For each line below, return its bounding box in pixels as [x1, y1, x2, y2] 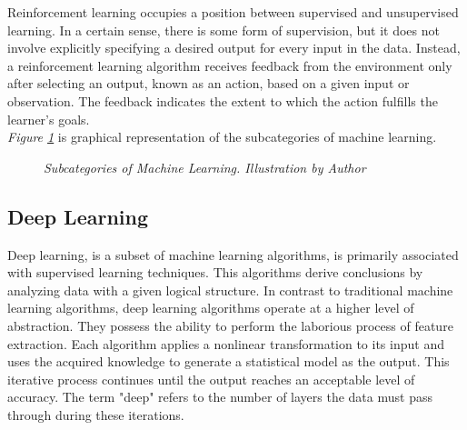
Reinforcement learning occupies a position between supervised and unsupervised [7, 3, 459, 21]
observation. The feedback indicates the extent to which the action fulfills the [7, 91, 438, 110]
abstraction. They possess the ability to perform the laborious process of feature [7, 315, 453, 335]
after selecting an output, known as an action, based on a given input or [7, 74, 410, 93]
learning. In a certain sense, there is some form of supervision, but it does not [7, 20, 440, 39]
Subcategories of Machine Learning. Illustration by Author [44, 157, 366, 176]
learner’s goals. [7, 109, 90, 128]
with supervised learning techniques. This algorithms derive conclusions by [7, 263, 423, 282]
